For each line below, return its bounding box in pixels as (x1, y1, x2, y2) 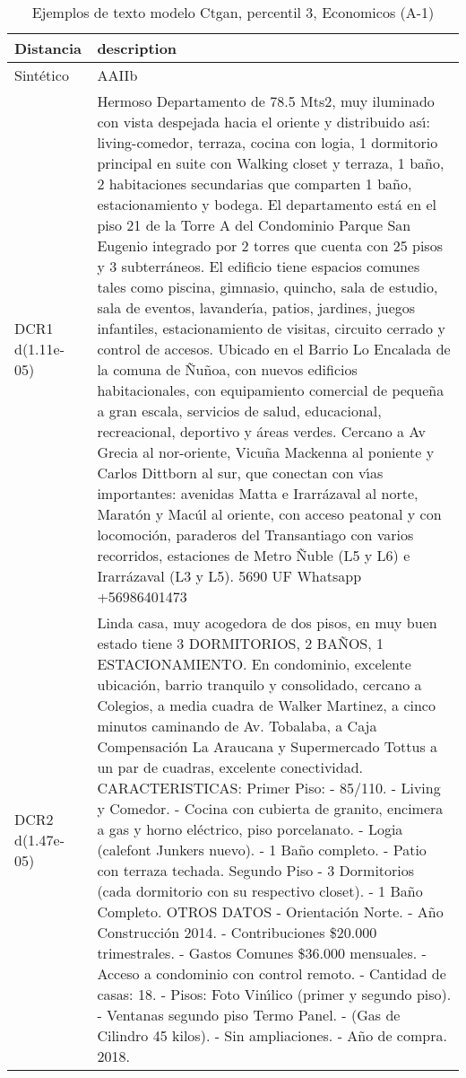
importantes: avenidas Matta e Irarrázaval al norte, (97, 483, 419, 504)
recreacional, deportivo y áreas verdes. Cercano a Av (97, 421, 427, 442)
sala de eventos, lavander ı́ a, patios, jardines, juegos (97, 297, 416, 318)
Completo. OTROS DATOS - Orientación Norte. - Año (97, 901, 444, 922)
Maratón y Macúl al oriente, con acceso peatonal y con (97, 504, 442, 524)
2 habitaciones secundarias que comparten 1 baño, (97, 173, 412, 194)
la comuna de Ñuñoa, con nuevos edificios (97, 359, 358, 380)
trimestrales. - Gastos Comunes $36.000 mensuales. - (97, 942, 427, 963)
